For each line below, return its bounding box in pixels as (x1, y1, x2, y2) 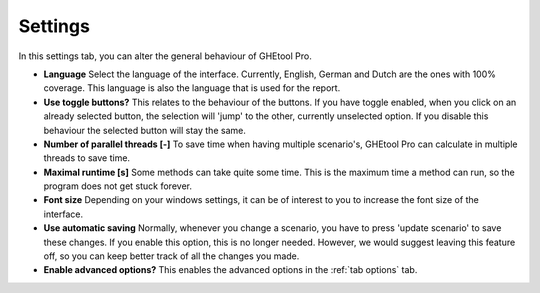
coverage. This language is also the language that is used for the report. (43, 82, 341, 94)
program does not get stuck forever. (43, 180, 192, 192)
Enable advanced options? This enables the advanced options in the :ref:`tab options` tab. (43, 264, 418, 276)
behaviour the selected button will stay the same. (43, 124, 247, 136)
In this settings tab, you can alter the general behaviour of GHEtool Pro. (18, 50, 312, 62)
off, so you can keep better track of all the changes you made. (43, 250, 300, 262)
